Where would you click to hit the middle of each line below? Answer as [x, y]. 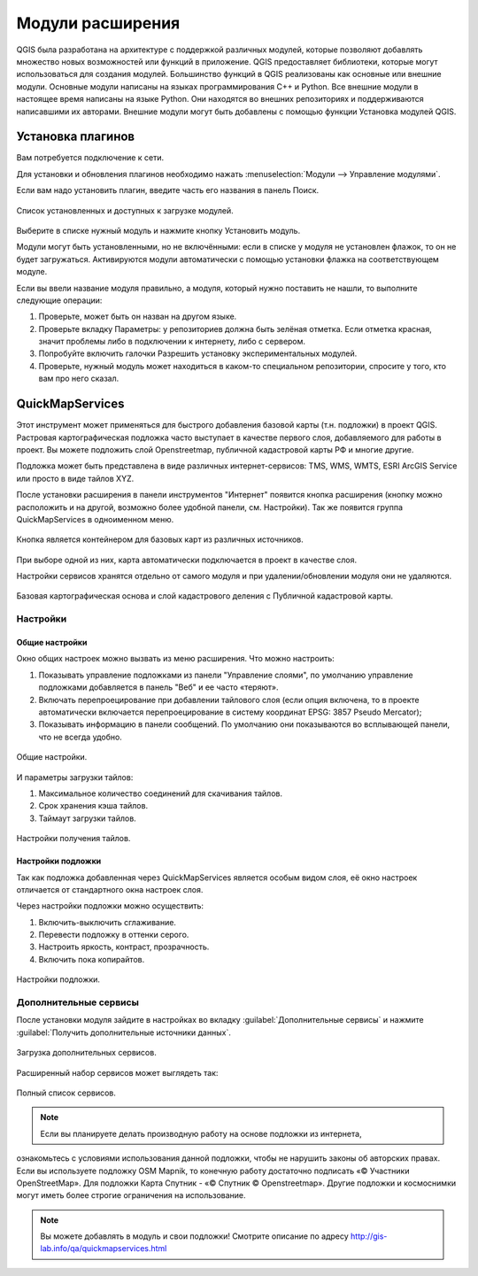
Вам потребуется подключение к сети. [90, 158]
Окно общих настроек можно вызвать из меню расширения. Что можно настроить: [176, 659]
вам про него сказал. [79, 379]
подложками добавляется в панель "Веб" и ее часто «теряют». [158, 687]
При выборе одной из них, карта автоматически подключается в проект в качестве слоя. [187, 560]
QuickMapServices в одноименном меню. [95, 519]
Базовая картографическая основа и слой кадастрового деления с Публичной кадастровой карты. [205, 596]
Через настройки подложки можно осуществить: [110, 906]
